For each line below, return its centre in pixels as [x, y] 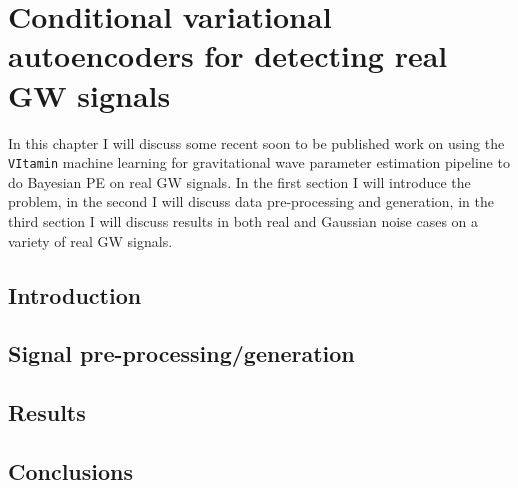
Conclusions [71, 470]
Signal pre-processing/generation [181, 353]
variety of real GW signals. [90, 240]
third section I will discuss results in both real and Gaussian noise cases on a [243, 220]
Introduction [75, 294]
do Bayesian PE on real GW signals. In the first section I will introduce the [239, 181]
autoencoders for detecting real [228, 55]
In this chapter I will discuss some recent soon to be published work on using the [256, 142]
